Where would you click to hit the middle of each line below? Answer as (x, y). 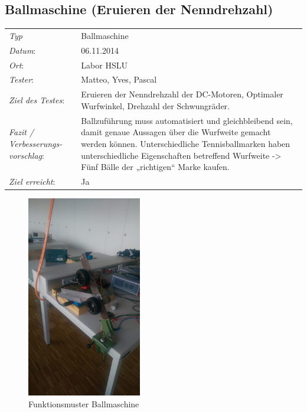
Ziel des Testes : (37, 100)
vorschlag (25, 155)
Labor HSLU (104, 65)
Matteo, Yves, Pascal (119, 79)
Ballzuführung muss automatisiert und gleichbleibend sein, (187, 120)
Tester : (22, 79)
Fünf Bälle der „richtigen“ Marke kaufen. (155, 167)
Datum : (22, 50)
